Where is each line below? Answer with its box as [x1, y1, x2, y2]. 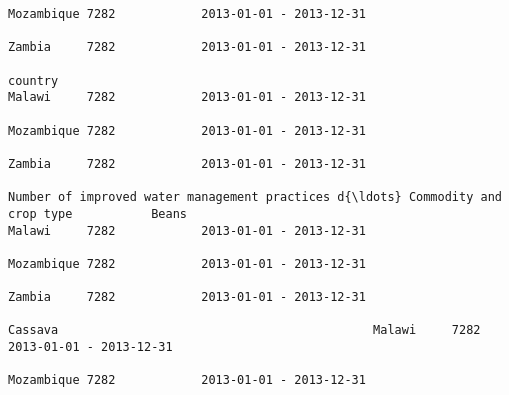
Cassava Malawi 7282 [8, 323, 481, 338]
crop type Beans [8, 206, 187, 221]
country [8, 73, 59, 88]
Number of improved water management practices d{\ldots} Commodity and [8, 190, 502, 205]
